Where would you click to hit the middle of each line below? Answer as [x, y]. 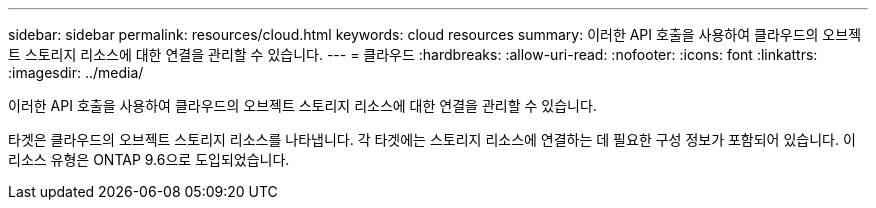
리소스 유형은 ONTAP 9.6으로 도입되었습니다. [149, 159]
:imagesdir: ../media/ [76, 72]
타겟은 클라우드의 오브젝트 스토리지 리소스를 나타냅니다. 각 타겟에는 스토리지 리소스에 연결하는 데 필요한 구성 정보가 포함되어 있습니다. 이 [432, 139]
